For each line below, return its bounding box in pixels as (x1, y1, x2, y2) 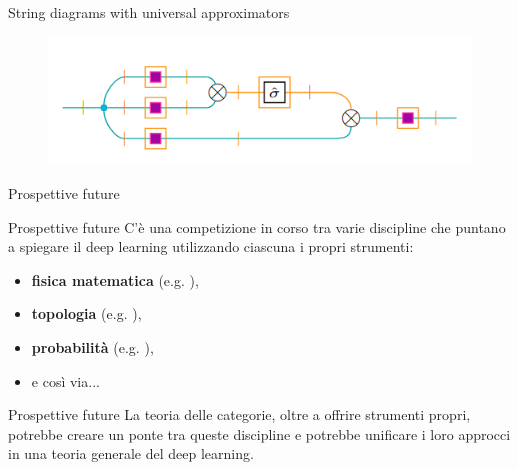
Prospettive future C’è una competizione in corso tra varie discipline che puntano (8, 216, 506, 237)
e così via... (31, 370, 100, 391)
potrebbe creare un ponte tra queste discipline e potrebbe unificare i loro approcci (8, 423, 511, 444)
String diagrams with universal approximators (8, 2, 290, 22)
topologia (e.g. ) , (31, 303, 142, 324)
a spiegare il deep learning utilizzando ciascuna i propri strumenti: (8, 236, 414, 257)
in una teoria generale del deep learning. (8, 443, 254, 464)
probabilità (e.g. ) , (31, 337, 154, 358)
